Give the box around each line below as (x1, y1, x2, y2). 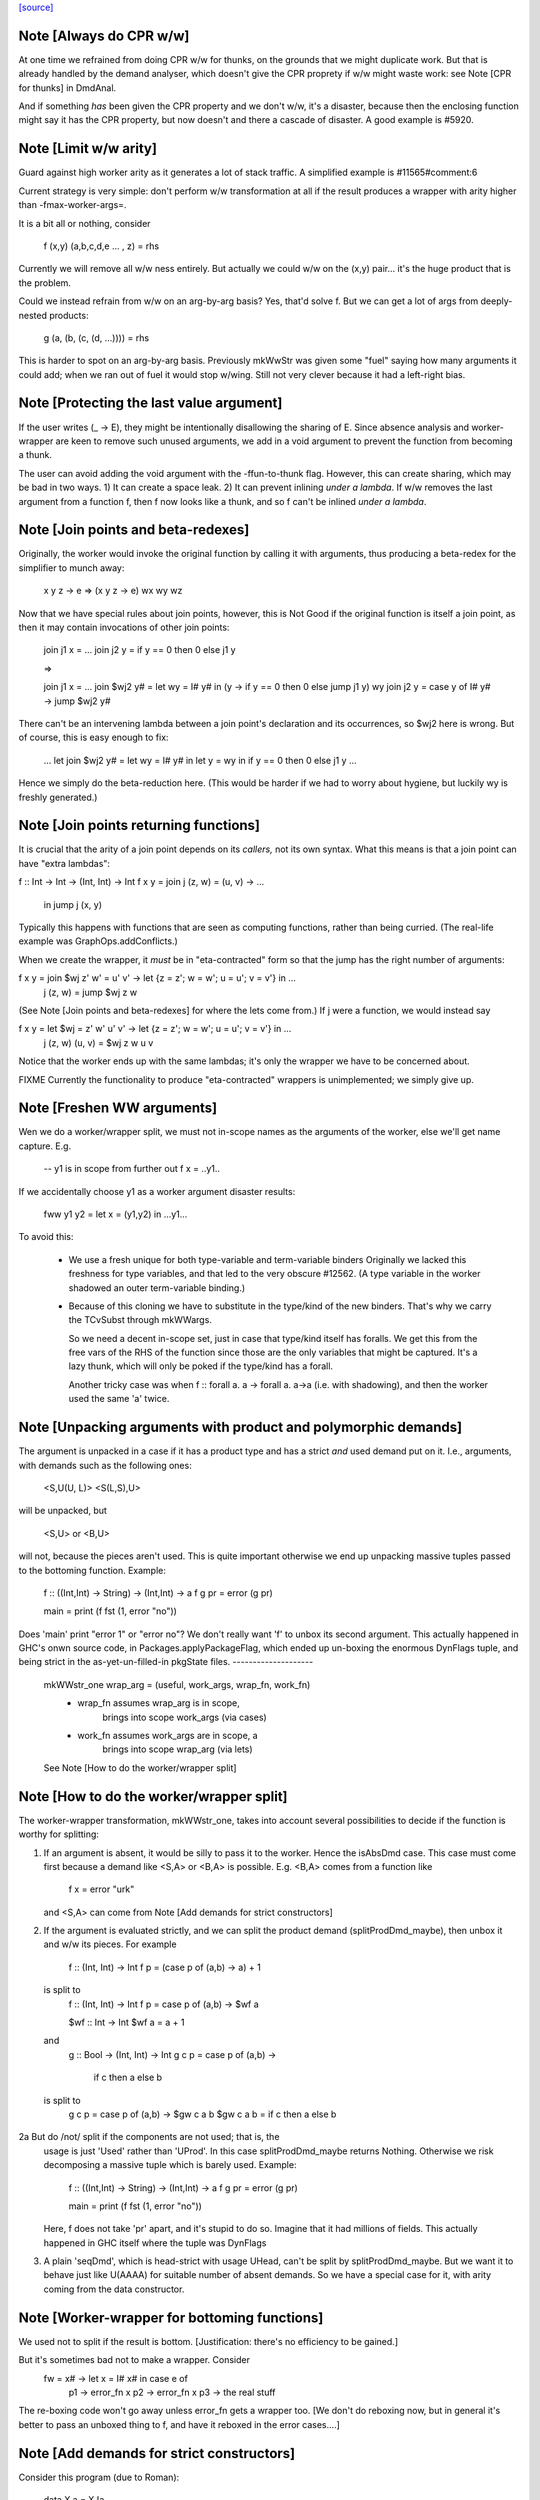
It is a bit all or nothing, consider (18, 217, 151, 229)
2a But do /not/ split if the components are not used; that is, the (18, 2131, 280, 2143)
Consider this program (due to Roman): (18, 2471, 180, 2483)
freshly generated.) (18, 791, 98, 803)
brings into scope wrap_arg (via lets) (102, 1743, 254, 1755)
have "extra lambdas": (18, 857, 110, 869)
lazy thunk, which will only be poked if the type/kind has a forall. (68, 1360, 334, 1372)
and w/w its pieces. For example (43, 1938, 177, 1950)
